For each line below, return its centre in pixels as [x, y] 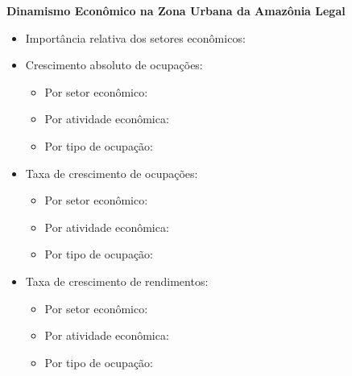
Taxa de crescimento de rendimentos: [117, 281]
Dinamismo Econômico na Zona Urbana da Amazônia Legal [176, 10]
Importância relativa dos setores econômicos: [135, 37]
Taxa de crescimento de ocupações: [112, 173]
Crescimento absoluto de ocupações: [114, 65]
